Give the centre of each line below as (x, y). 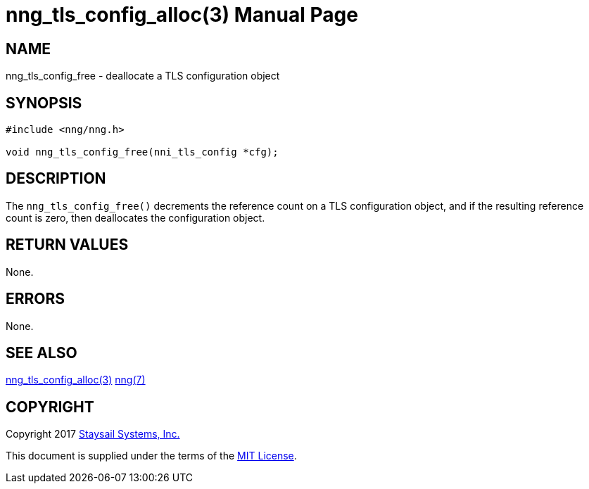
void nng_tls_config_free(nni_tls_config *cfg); (142, 152)
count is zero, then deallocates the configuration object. (135, 217)
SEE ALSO (42, 353)
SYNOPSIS (44, 103)
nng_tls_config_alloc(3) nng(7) (76, 380)
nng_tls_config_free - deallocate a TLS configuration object (143, 76)
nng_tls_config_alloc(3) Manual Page (182, 15)
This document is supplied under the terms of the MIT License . (151, 456)
